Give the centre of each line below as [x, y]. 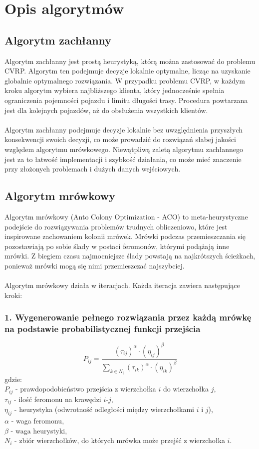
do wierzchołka [186, 389]
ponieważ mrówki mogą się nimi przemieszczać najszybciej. [95, 265]
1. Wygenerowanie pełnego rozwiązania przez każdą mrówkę [128, 317]
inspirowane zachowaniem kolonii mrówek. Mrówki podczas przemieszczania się [125, 236]
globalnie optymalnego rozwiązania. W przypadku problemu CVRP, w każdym [125, 80]
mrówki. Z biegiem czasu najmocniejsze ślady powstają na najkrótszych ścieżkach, [130, 256]
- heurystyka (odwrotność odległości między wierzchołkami [104, 409]
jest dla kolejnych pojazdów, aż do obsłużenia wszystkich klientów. [106, 110]
